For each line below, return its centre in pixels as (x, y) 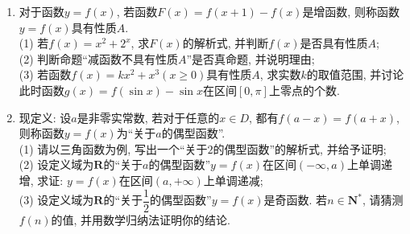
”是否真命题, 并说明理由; (251, 58)
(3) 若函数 (45, 74)
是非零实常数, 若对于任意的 (148, 117)
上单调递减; (233, 180)
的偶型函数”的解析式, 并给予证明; (300, 148)
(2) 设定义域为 (56, 164)
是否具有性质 (334, 43)
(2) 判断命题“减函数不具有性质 (98, 58)
